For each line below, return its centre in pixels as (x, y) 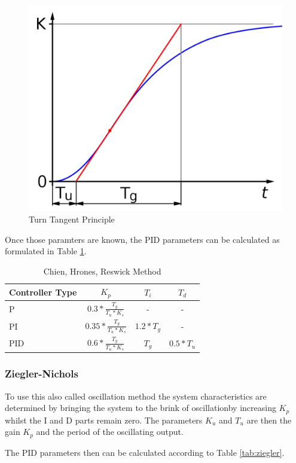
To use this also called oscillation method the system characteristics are (136, 396)
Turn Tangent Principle (72, 219)
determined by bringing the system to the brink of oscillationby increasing (141, 408)
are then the (269, 420)
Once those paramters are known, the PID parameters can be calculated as (142, 239)
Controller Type (43, 292)
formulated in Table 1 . (46, 251)
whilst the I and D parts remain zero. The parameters (104, 420)
